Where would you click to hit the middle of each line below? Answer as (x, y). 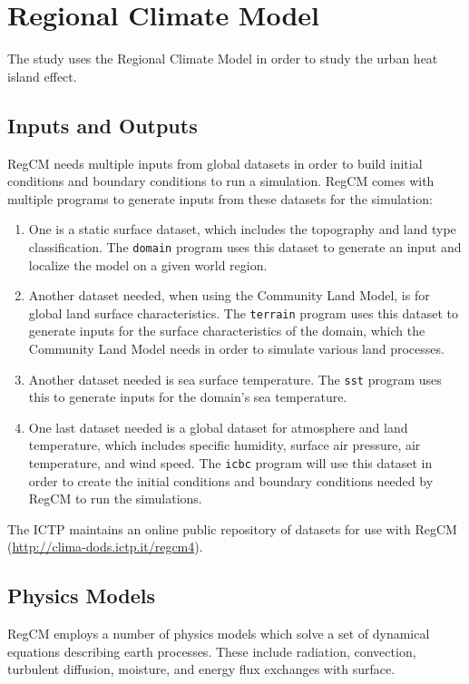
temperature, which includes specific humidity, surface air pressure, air (225, 445)
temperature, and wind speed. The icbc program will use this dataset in (230, 463)
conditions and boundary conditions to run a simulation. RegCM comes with (221, 181)
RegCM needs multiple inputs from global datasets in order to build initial (215, 163)
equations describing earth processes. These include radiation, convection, (212, 651)
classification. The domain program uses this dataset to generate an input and (245, 246)
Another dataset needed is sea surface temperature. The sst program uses (235, 379)
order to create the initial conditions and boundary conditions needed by (231, 480)
